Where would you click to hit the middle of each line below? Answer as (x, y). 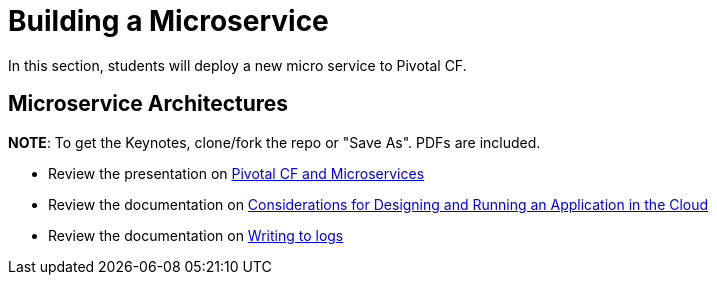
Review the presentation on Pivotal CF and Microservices (236, 173)
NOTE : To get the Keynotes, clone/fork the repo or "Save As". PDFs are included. (274, 142)
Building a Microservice (168, 21)
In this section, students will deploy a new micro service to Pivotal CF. (237, 65)
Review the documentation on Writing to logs (196, 235)
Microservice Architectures (148, 104)
